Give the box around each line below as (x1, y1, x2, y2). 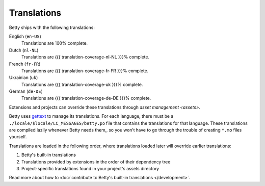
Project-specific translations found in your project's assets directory (21, 165, 159, 171)
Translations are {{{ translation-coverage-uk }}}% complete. (21, 81, 143, 87)
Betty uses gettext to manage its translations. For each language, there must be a (9, 113, 174, 119)
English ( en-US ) (9, 33, 42, 39)
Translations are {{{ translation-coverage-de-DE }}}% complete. (21, 95, 151, 101)
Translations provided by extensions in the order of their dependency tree (21, 159, 171, 164)
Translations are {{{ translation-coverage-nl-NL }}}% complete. (21, 54, 150, 60)
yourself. (9, 134, 27, 140)
